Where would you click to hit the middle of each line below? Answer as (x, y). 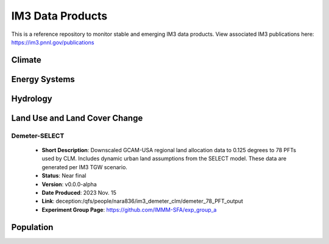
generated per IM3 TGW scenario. (85, 167)
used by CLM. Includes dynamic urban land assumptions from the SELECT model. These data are (164, 159)
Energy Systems (43, 79)
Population (32, 227)
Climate (27, 60)
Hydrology (32, 98)
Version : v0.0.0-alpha (69, 184)
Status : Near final (64, 176)
